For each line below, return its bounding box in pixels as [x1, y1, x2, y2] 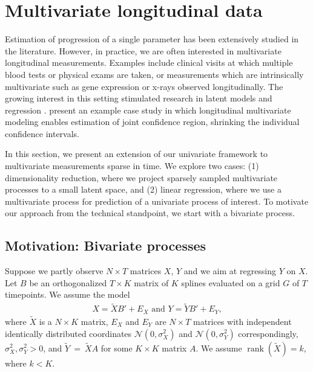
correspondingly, [238, 327, 298, 339]
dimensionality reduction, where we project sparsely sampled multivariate [5, 171, 278, 184]
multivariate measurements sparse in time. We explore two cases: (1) [5, 159, 259, 172]
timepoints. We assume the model [5, 288, 130, 301]
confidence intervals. [5, 127, 80, 139]
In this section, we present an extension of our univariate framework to [5, 147, 268, 160]
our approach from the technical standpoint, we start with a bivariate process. [5, 207, 295, 219]
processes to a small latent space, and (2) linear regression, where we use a [5, 183, 282, 196]
